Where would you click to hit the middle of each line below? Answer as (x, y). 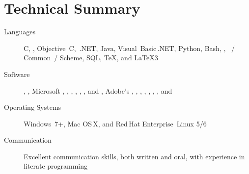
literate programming (56, 166)
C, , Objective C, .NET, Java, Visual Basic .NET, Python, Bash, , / (129, 48)
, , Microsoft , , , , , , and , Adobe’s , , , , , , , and (98, 90)
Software (17, 74)
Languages (20, 32)
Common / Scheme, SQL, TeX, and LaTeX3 (91, 58)
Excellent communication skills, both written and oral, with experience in (134, 156)
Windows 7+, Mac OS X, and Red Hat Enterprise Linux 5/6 (115, 123)
